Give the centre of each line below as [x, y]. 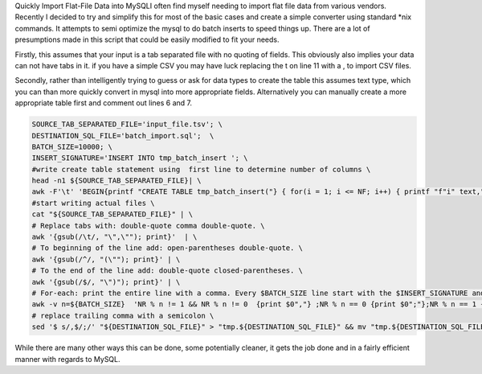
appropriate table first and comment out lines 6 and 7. [104, 103]
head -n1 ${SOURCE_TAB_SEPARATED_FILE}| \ [116, 181]
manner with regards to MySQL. [67, 359]
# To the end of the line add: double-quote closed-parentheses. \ [167, 271]
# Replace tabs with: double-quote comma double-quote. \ [148, 226]
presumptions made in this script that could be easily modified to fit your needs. [147, 39]
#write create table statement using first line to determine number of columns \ [201, 169]
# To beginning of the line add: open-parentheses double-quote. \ [167, 248]
